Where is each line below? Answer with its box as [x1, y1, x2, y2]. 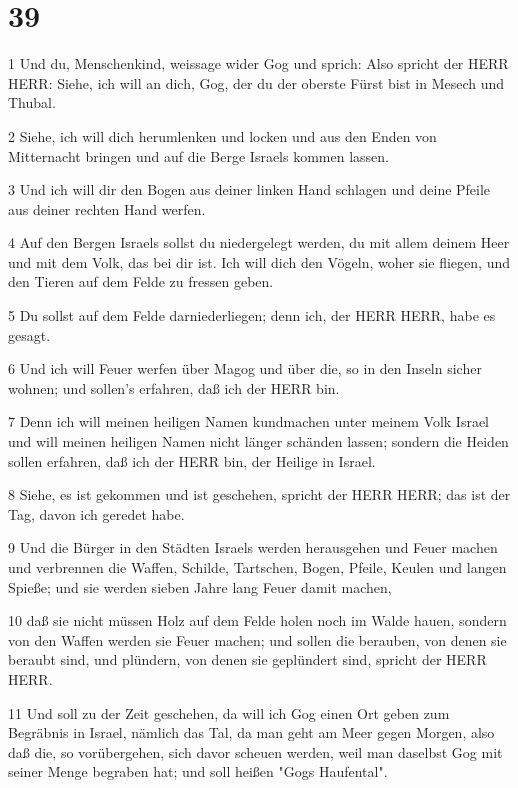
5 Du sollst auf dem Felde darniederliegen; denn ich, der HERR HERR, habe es [8, 305, 496, 326]
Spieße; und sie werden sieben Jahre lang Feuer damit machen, [8, 576, 392, 597]
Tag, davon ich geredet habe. [8, 503, 185, 524]
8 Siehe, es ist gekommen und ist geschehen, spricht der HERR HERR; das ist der [8, 484, 511, 505]
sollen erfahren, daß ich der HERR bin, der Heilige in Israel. [8, 450, 376, 471]
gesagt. [8, 324, 51, 345]
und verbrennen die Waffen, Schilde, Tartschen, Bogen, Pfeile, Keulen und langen [8, 557, 507, 577]
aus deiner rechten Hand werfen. [8, 198, 206, 219]
